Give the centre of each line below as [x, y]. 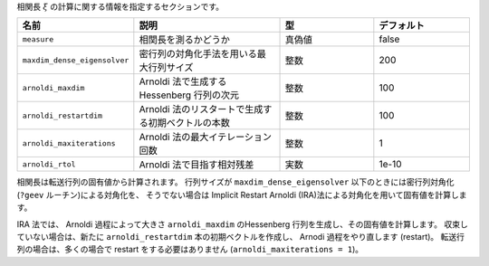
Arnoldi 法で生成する [183, 81]
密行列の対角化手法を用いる [198, 54]
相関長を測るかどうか [185, 40]
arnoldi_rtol [49, 164]
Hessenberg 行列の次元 [189, 95]
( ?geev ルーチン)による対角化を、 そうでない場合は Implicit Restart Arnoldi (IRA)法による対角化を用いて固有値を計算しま [242, 195]
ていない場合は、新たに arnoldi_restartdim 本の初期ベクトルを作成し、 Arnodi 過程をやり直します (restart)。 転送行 [241, 236]
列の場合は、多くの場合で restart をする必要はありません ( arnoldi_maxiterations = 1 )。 [190, 250]
